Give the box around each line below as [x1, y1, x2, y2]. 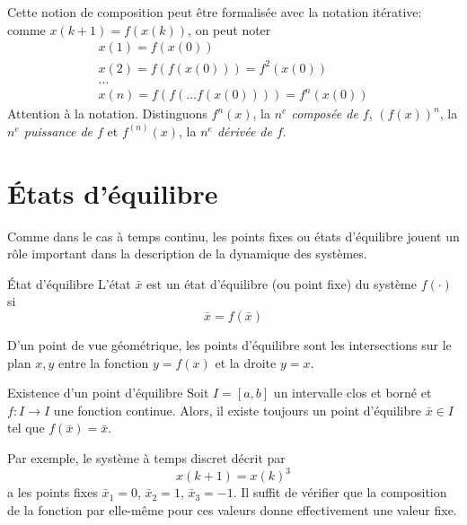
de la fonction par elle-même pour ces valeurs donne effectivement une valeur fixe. [7, 500, 457, 519]
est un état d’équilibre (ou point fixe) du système [146, 274, 417, 293]
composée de [291, 104, 358, 123]
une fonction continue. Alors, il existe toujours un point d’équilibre [53, 400, 421, 419]
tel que [7, 418, 45, 437]
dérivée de [216, 121, 272, 140]
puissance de [23, 121, 93, 140]
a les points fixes [7, 483, 98, 502]
